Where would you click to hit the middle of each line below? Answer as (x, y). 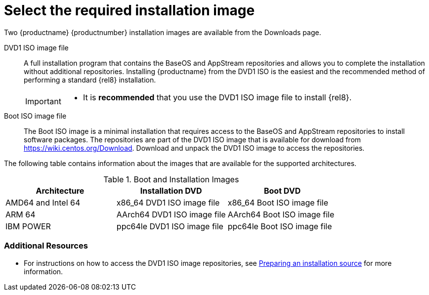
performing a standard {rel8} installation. (90, 80)
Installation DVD (171, 190)
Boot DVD (282, 190)
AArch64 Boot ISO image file (281, 214)
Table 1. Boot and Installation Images (171, 179)
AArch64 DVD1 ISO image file (171, 214)
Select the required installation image (129, 10)
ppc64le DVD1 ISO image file (170, 226)
